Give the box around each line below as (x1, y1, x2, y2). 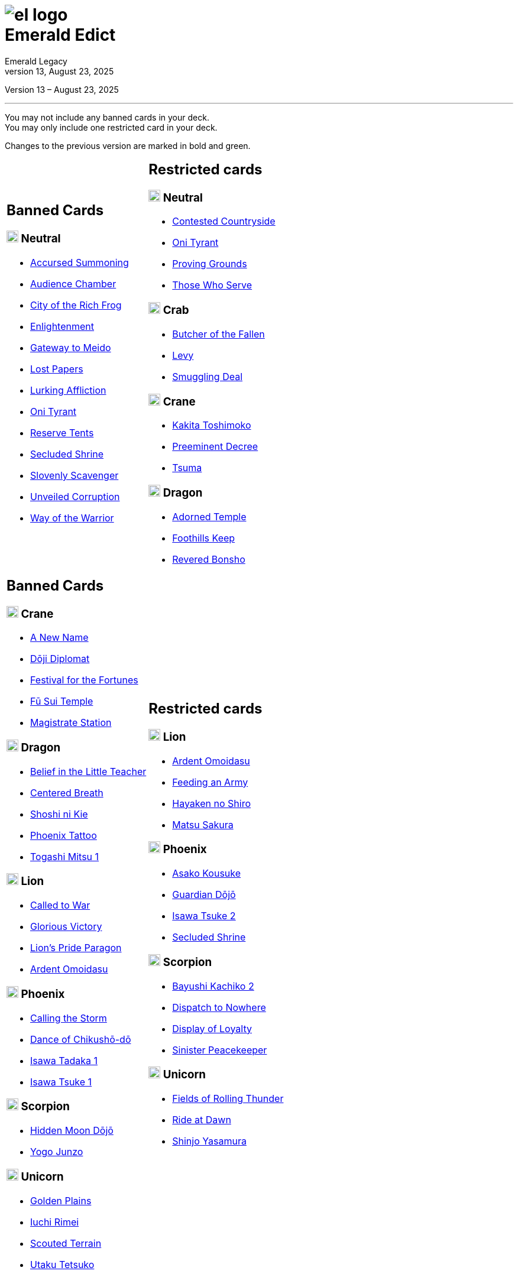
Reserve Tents (30, 427, 94, 439)
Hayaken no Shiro (172, 797, 251, 809)
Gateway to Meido (30, 342, 111, 354)
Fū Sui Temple (30, 695, 93, 708)
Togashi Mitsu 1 (30, 850, 99, 863)
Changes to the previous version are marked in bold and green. (5, 140, 251, 151)
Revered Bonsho (172, 553, 245, 565)
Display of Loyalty (172, 1022, 252, 1035)
